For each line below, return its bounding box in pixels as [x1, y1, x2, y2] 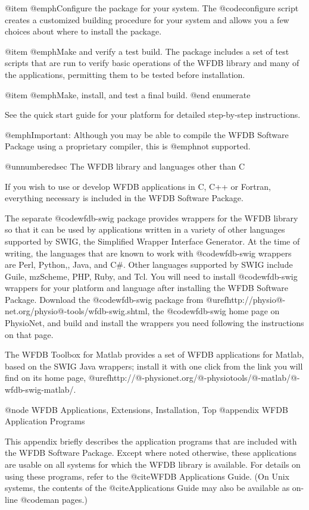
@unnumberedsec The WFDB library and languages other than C [5, 159, 245, 172]
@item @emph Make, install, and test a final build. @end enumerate [5, 88, 251, 101]
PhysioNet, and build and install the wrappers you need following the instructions [5, 317, 304, 329]
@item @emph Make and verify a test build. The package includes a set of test [5, 45, 289, 57]
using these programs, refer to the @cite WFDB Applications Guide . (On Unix [5, 470, 289, 482]
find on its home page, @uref [5, 371, 110, 384]
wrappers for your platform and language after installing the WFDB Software [5, 281, 288, 294]
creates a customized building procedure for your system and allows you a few [5, 13, 289, 26]
